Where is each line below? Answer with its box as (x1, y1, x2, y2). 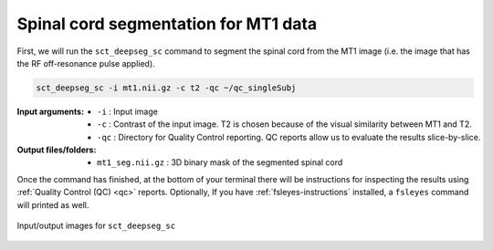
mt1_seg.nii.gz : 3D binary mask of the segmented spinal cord (97, 157, 343, 168)
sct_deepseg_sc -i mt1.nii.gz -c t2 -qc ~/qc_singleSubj (36, 82, 297, 93)
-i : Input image (97, 106, 159, 117)
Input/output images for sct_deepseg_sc (16, 220, 176, 232)
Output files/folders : (16, 144, 97, 155)
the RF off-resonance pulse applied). (16, 57, 155, 68)
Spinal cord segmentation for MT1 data (16, 14, 318, 34)
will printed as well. (16, 199, 89, 210)
